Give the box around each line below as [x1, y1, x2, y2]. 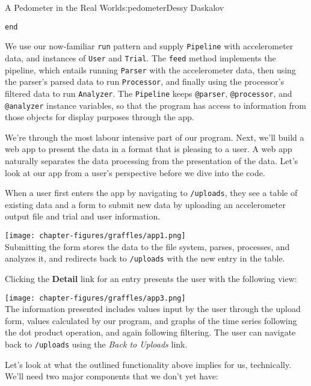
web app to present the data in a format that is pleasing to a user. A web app [5, 142, 292, 155]
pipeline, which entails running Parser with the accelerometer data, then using [5, 63, 296, 76]
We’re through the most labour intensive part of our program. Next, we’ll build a [5, 130, 304, 143]
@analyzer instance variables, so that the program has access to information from [5, 99, 307, 111]
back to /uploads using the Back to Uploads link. [5, 337, 188, 350]
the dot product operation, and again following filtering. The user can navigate [5, 326, 296, 339]
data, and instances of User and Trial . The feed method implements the [5, 51, 276, 64]
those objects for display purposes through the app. [5, 111, 194, 123]
